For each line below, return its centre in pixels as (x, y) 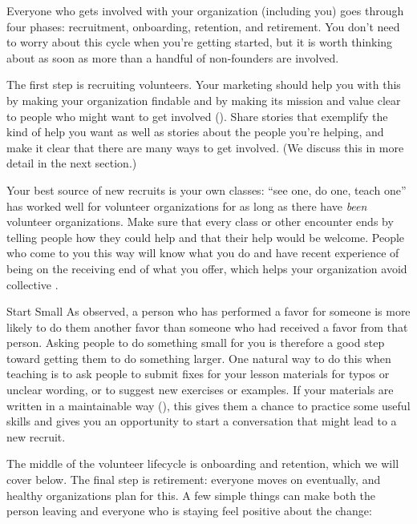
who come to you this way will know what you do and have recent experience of (203, 253)
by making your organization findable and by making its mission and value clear (204, 100)
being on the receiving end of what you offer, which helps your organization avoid (207, 268)
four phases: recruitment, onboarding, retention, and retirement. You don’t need (203, 26)
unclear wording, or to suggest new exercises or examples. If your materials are (200, 390)
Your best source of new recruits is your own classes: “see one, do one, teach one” (206, 189)
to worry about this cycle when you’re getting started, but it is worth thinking (200, 42)
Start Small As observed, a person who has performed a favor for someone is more (208, 311)
